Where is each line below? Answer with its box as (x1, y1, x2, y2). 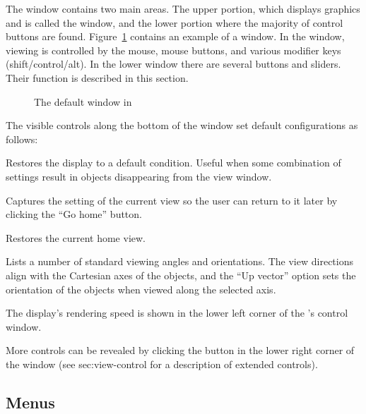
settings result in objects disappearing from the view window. (6, 169, 272, 183)
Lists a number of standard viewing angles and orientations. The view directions (6, 254, 353, 269)
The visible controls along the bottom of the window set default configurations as (6, 118, 358, 133)
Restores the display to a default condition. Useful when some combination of (6, 155, 341, 170)
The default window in (34, 94, 132, 109)
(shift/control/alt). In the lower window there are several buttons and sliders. (6, 56, 341, 71)
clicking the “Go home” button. (6, 207, 142, 221)
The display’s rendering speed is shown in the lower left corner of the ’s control (6, 305, 348, 320)
